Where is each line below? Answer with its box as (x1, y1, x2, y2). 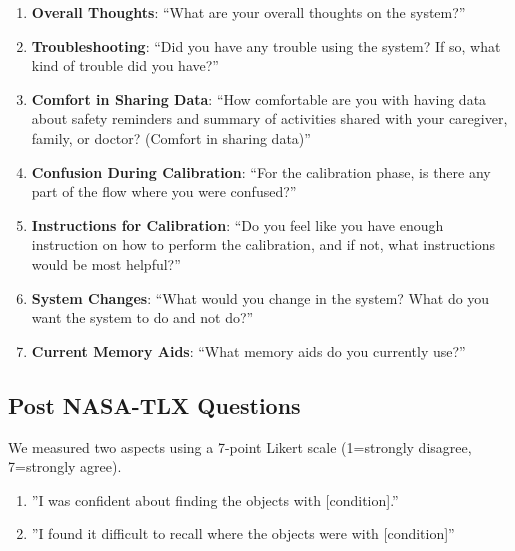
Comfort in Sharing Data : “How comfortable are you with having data (31, 88, 487, 109)
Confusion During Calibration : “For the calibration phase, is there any (31, 161, 491, 182)
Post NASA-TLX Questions (8, 389, 301, 420)
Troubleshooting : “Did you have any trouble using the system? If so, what (31, 35, 501, 56)
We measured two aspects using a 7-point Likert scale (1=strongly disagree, (8, 436, 472, 457)
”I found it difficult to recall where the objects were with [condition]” (31, 523, 455, 544)
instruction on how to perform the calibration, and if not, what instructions (31, 234, 496, 255)
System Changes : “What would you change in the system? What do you (31, 287, 490, 308)
